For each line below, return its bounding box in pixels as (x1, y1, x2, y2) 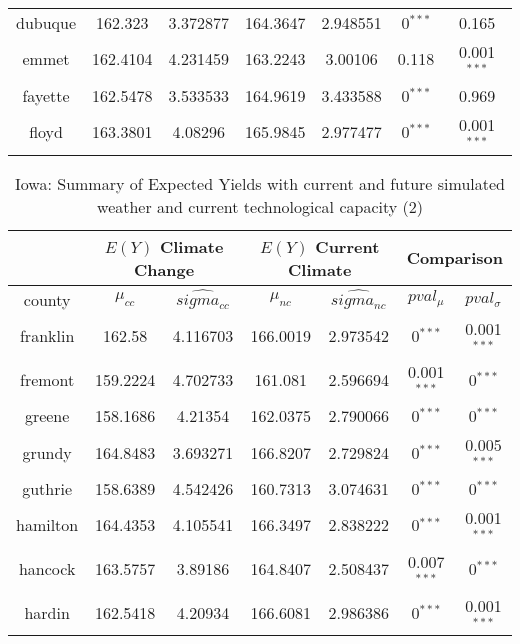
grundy (22, 440, 72, 464)
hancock (18, 557, 76, 581)
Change (133, 257, 195, 281)
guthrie (22, 476, 73, 500)
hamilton (16, 513, 79, 537)
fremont (19, 367, 75, 391)
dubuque (16, 11, 77, 34)
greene (24, 404, 70, 428)
